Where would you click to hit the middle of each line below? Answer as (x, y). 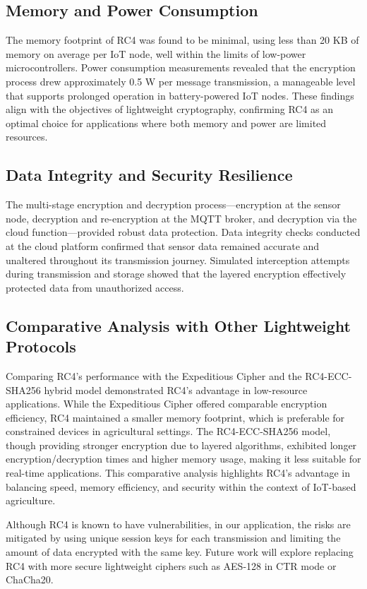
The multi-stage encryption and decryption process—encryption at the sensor (173, 204)
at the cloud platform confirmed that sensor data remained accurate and (163, 245)
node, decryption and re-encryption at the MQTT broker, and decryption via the (181, 218)
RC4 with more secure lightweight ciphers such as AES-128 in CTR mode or (171, 565)
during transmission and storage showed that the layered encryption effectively (176, 274)
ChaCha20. (30, 579)
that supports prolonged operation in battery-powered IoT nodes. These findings (180, 95)
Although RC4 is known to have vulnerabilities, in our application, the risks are (178, 524)
